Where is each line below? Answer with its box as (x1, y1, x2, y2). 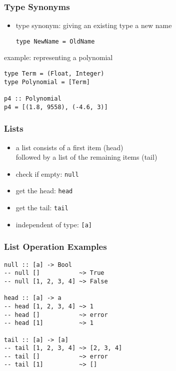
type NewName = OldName (15, 38, 95, 45)
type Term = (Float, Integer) (4, 70, 104, 78)
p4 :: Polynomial (4, 95, 61, 103)
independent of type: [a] (15, 219, 92, 229)
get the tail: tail (15, 202, 68, 213)
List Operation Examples (4, 240, 107, 253)
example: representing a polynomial (4, 52, 113, 63)
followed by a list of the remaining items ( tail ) (15, 152, 157, 162)
